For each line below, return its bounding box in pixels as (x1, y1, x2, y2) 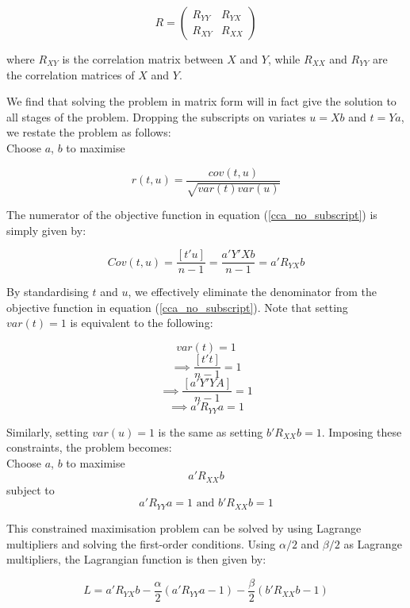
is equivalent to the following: (70, 314, 213, 331)
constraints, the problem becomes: (6, 439, 172, 456)
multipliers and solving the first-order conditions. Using (6, 535, 276, 552)
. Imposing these (321, 423, 402, 440)
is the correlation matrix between (62, 51, 224, 67)
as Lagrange (343, 535, 402, 552)
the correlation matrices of (6, 66, 135, 83)
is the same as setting (158, 423, 263, 440)
